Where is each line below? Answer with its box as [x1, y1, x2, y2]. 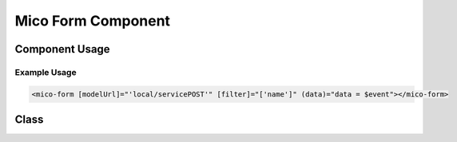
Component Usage [14, 42, 111, 56]
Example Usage [14, 66, 77, 77]
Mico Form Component [14, 12, 171, 30]
